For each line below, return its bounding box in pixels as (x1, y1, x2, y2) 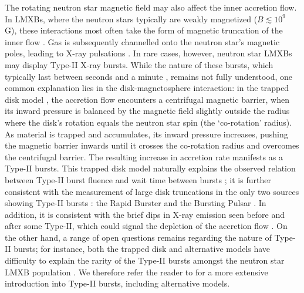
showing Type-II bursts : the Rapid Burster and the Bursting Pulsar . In (5, 197, 266, 209)
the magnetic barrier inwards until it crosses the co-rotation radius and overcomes (5, 139, 299, 151)
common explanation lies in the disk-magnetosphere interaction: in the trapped (5, 82, 289, 94)
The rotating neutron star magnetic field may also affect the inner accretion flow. (5, 1, 297, 13)
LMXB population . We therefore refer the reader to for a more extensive (5, 265, 268, 278)
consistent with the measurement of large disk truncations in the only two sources (5, 185, 299, 197)
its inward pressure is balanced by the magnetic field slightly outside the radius (5, 105, 290, 117)
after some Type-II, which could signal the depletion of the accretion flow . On (5, 220, 288, 232)
